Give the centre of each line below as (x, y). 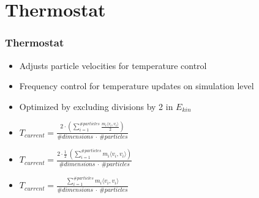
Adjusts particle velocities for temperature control (113, 65)
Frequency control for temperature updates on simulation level (137, 86)
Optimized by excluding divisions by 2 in (96, 106)
